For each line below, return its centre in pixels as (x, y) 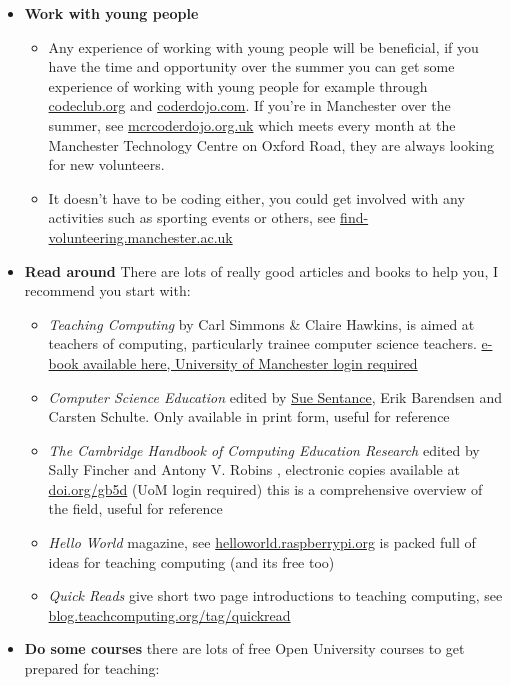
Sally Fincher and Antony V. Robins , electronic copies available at (254, 469)
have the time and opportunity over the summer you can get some (251, 66)
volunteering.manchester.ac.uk (140, 236)
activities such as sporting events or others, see (192, 217)
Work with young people (111, 13)
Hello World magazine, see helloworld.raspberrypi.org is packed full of (262, 542)
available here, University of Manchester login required (250, 362)
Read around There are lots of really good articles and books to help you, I (261, 270)
